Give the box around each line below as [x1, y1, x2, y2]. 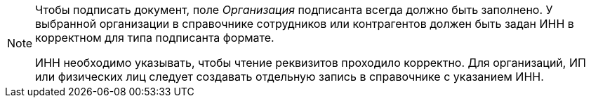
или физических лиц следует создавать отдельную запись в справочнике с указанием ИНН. [35, 70, 544, 84]
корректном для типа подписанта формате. [35, 31, 274, 45]
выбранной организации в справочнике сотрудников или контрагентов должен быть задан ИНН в [35, 17, 574, 31]
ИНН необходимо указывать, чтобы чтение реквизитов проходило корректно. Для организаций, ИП [35, 56, 586, 70]
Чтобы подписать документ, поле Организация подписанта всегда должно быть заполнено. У [35, 3, 553, 17]
